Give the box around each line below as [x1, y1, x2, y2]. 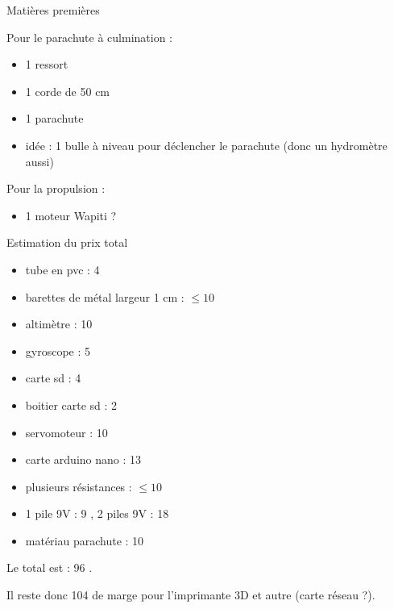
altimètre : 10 [25, 315, 93, 332]
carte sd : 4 [25, 369, 81, 386]
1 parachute [25, 110, 84, 127]
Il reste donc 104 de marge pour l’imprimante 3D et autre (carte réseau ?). [6, 586, 375, 603]
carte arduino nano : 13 [25, 451, 142, 468]
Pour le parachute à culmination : [6, 28, 173, 45]
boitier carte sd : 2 [25, 396, 118, 413]
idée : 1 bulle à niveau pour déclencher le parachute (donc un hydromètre [25, 136, 388, 153]
